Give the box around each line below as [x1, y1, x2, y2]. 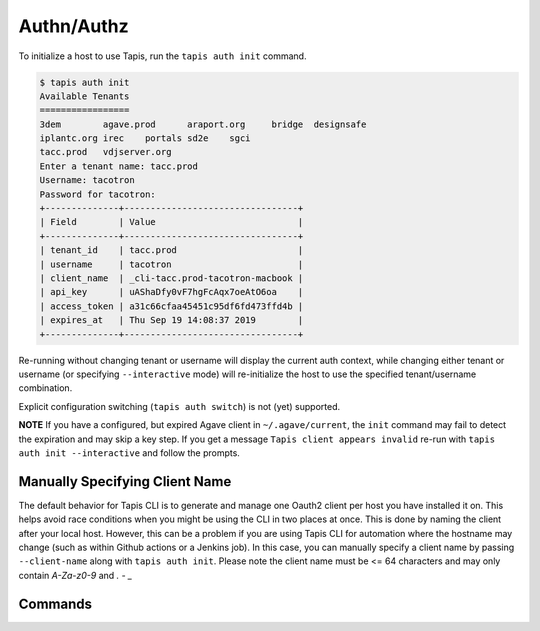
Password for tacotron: [39, 188, 157, 200]
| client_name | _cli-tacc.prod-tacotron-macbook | [39, 273, 304, 284]
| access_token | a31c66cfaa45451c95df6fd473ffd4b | [39, 300, 304, 312]
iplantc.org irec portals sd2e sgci [39, 133, 251, 144]
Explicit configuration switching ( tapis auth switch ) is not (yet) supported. [18, 400, 341, 412]
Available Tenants [39, 90, 130, 102]
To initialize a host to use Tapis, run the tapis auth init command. [18, 50, 307, 62]
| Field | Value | [39, 216, 304, 228]
